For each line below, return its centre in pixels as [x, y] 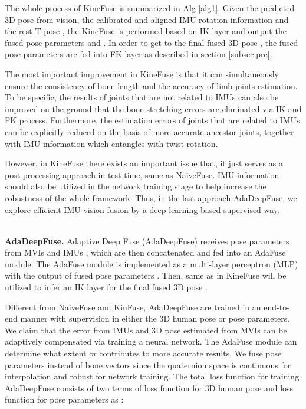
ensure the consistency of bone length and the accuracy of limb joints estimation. [151, 85]
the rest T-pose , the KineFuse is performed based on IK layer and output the [146, 31]
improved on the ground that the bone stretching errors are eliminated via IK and [153, 108]
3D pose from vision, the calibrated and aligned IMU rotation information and [147, 19]
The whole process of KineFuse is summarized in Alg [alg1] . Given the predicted [150, 8]
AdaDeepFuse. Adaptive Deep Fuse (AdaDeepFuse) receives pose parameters [147, 241]
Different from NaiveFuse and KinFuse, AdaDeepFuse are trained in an [133, 307]
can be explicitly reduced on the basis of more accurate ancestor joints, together [149, 131]
